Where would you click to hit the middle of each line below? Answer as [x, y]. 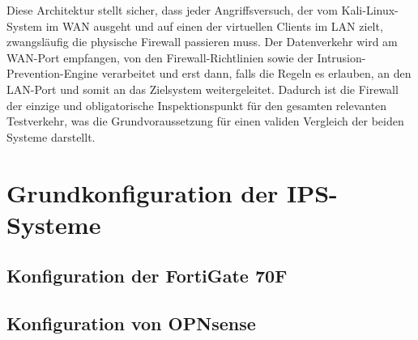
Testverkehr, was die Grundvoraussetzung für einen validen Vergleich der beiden [205, 121]
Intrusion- [341, 57]
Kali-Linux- [370, 10]
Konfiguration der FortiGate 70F [147, 276]
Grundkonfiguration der [143, 192]
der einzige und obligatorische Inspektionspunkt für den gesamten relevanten [197, 105]
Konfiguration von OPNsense [131, 323]
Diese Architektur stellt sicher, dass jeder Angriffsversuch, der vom [172, 10]
